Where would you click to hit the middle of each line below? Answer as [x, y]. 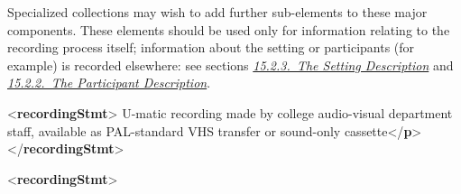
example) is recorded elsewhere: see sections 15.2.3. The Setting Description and [230, 65]
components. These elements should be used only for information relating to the [229, 29]
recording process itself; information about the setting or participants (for [211, 47]
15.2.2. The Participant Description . [109, 83]
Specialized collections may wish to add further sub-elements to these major [217, 12]
